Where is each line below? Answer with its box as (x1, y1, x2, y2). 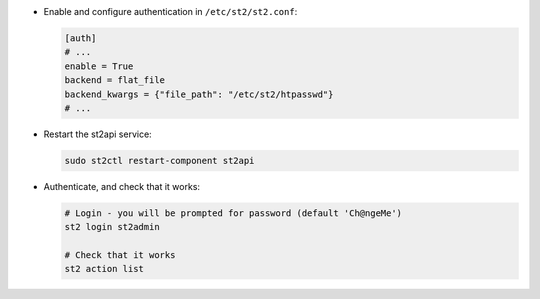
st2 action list (64, 263, 145, 275)
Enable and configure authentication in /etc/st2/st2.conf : (43, 6, 298, 17)
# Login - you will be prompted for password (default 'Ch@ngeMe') (64, 207, 403, 219)
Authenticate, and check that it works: (43, 180, 200, 192)
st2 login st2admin (64, 221, 160, 233)
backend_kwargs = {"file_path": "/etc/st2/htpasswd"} (64, 88, 334, 100)
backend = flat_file (64, 75, 165, 86)
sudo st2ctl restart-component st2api (64, 155, 255, 166)
